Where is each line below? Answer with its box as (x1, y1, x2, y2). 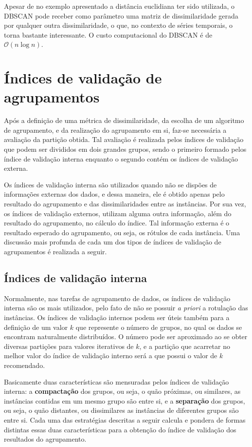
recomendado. (4, 360, 45, 370)
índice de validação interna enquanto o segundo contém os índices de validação (4, 153, 238, 163)
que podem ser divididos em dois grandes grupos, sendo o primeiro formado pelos (4, 144, 247, 154)
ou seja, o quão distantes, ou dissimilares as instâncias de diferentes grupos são (4, 405, 239, 415)
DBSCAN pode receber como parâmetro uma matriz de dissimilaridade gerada (4, 10, 238, 20)
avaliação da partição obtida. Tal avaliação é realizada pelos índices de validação (4, 134, 244, 144)
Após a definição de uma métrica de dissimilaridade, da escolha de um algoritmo (4, 115, 244, 125)
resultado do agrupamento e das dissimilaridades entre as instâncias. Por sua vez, (4, 199, 246, 209)
